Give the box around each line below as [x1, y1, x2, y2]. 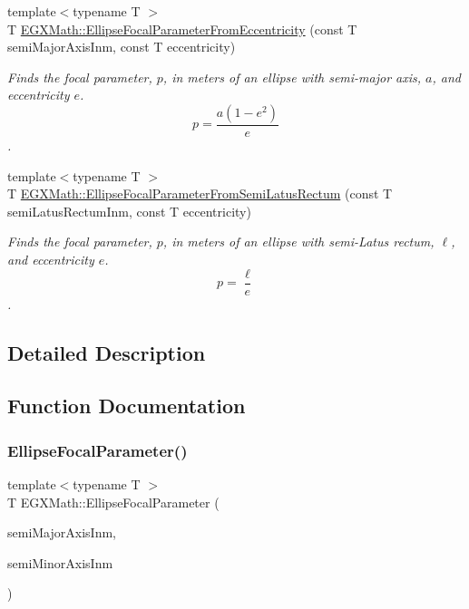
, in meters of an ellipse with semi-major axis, [162, 67, 422, 86]
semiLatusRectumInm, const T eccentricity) [7, 201, 251, 220]
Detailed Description [7, 338, 206, 366]
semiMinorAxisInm [7, 553, 113, 572]
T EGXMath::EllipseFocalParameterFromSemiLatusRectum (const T [7, 184, 393, 203]
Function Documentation [7, 391, 246, 420]
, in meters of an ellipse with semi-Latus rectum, [162, 232, 435, 251]
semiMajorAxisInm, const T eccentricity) [7, 37, 236, 56]
